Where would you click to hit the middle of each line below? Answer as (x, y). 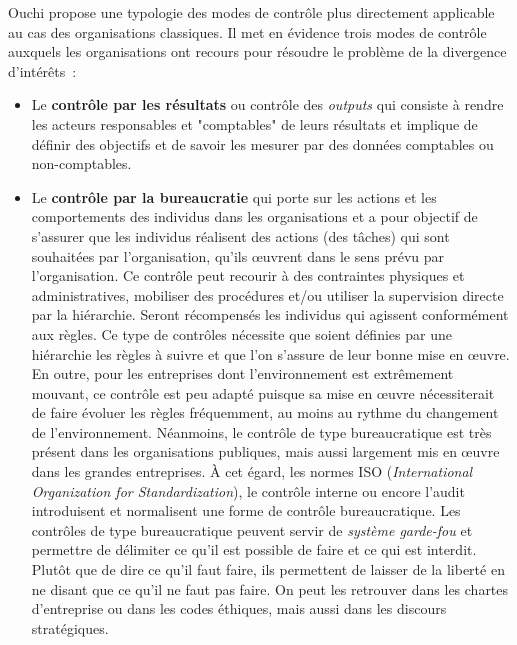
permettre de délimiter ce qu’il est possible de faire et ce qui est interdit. (254, 549)
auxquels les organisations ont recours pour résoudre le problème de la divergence (257, 51)
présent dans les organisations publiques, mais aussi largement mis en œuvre (265, 451)
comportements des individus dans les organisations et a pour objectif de (254, 216)
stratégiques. (70, 627)
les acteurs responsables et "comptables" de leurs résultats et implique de (254, 123)
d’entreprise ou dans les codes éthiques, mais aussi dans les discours (239, 608)
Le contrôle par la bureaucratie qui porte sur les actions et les (234, 196)
